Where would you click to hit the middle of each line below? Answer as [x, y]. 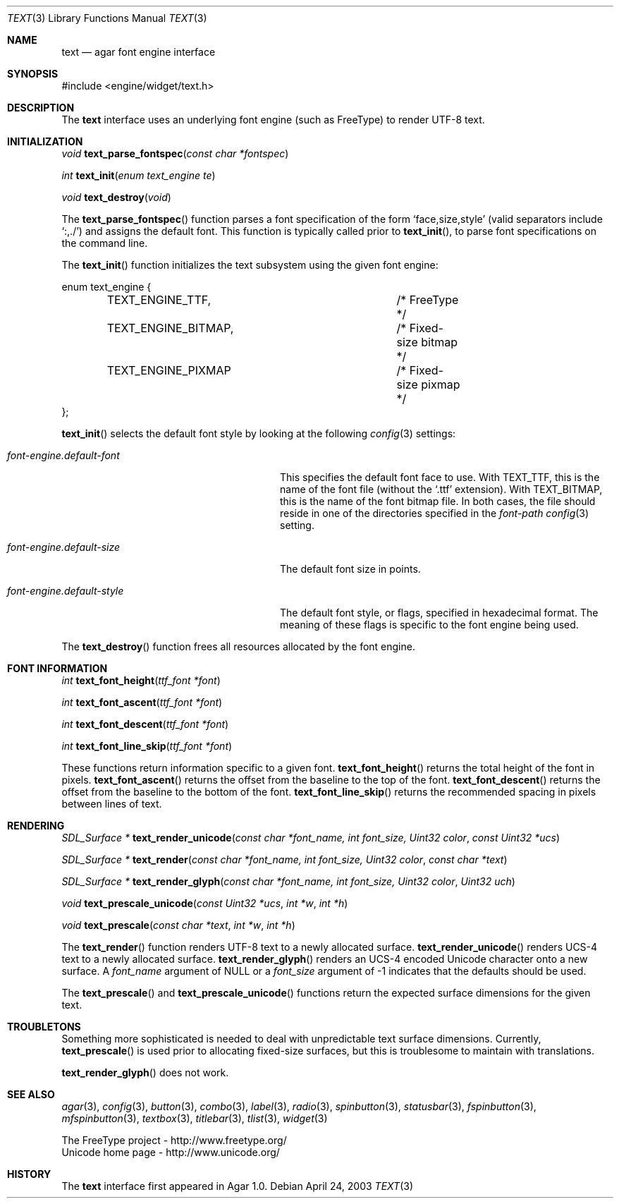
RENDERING [36, 826]
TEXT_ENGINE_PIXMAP [169, 370]
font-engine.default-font [63, 455]
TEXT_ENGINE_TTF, [159, 300]
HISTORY [29, 1174]
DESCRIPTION [41, 108]
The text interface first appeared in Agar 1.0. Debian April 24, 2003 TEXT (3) [237, 1186]
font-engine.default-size [64, 547]
